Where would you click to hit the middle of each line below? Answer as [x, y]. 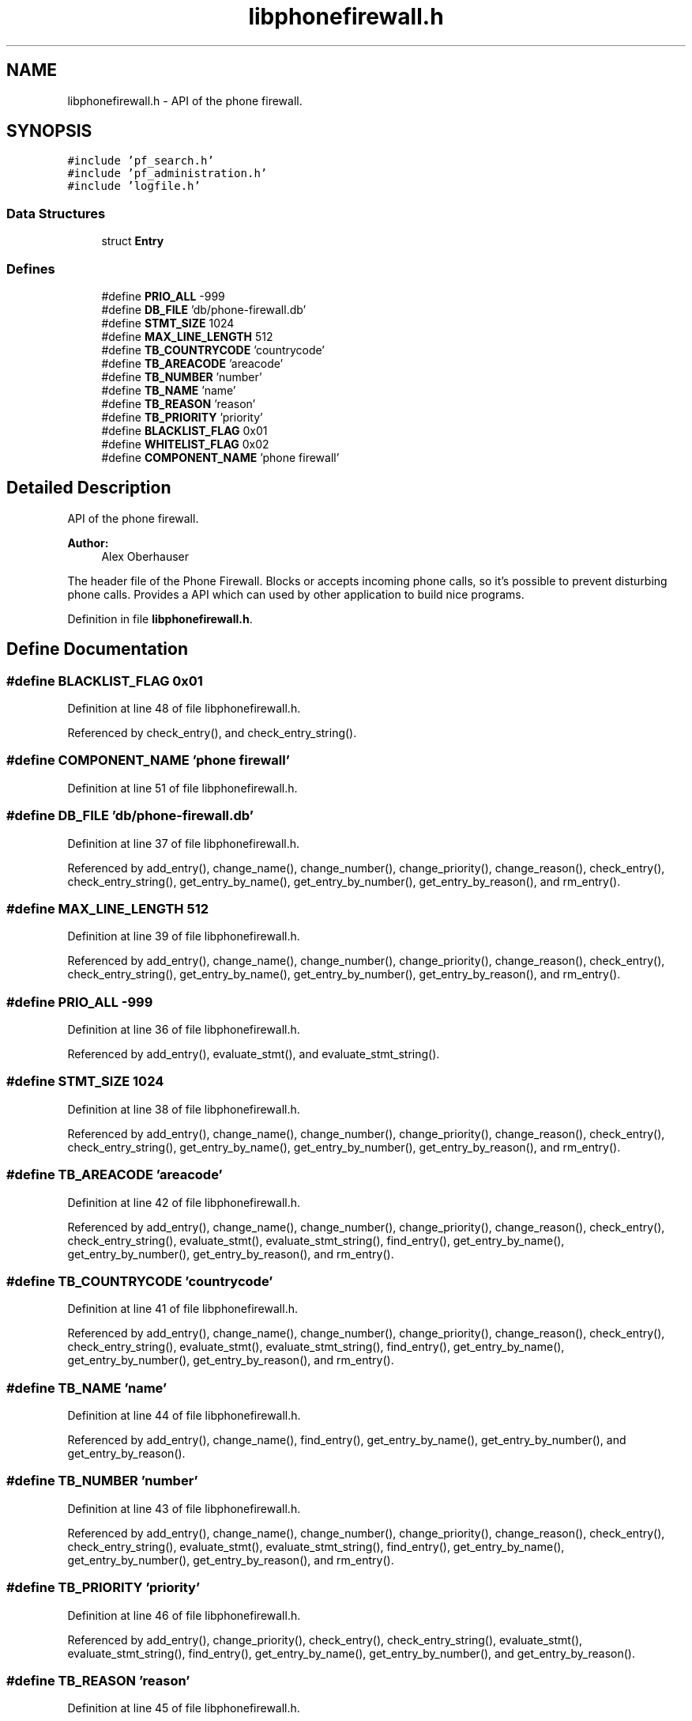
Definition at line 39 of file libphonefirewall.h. [184, 936]
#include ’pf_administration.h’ [167, 174]
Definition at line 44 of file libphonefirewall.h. [184, 1415]
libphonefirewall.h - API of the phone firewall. [185, 100]
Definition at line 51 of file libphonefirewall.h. [182, 788]
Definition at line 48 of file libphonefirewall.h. [184, 708]
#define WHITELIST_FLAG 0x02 [185, 444]
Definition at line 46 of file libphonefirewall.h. [184, 1615]
